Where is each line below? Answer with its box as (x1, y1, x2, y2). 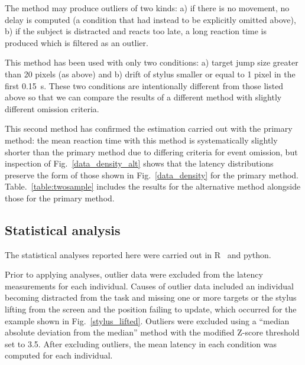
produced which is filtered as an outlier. (5, 36, 148, 48)
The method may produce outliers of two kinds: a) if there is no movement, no (5, 2, 290, 14)
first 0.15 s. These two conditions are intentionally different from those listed (5, 79, 284, 92)
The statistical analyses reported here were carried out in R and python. (5, 248, 271, 260)
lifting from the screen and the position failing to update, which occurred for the (5, 303, 297, 315)
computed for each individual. (5, 349, 113, 361)
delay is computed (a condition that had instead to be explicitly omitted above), (5, 13, 296, 25)
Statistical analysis (5, 220, 121, 239)
